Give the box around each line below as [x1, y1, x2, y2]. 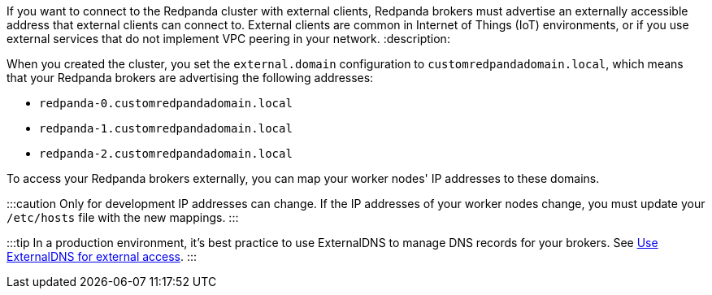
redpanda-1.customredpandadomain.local [39, 122, 293, 135]
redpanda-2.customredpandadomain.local [39, 147, 293, 160]
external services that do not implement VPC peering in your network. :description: [7, 32, 450, 46]
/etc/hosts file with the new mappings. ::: [7, 210, 239, 224]
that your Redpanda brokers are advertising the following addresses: [7, 71, 374, 85]
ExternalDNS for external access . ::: [7, 249, 198, 263]
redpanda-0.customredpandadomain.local [39, 97, 293, 110]
